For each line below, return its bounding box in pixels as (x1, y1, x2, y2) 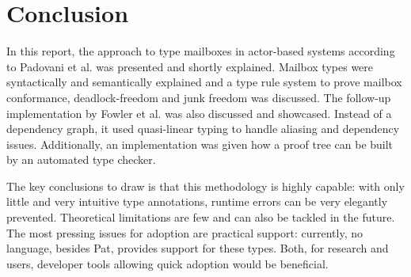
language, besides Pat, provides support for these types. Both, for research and (6, 240, 389, 256)
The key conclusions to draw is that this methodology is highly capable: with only (6, 177, 405, 194)
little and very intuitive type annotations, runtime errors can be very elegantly (6, 193, 388, 210)
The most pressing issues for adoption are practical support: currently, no (6, 224, 363, 241)
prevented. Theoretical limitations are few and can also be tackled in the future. (6, 209, 395, 226)
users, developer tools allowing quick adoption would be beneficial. (6, 255, 329, 271)
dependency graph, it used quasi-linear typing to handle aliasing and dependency (6, 120, 400, 137)
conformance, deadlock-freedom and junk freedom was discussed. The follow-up (6, 89, 391, 105)
